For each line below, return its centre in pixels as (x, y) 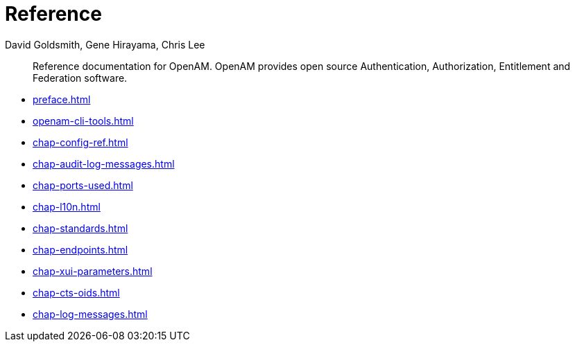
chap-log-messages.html (90, 314)
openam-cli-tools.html (83, 121)
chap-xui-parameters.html (93, 271)
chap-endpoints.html (80, 249)
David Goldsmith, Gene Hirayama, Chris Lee (105, 44)
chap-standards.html (80, 228)
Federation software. (80, 78)
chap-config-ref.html (80, 142)
